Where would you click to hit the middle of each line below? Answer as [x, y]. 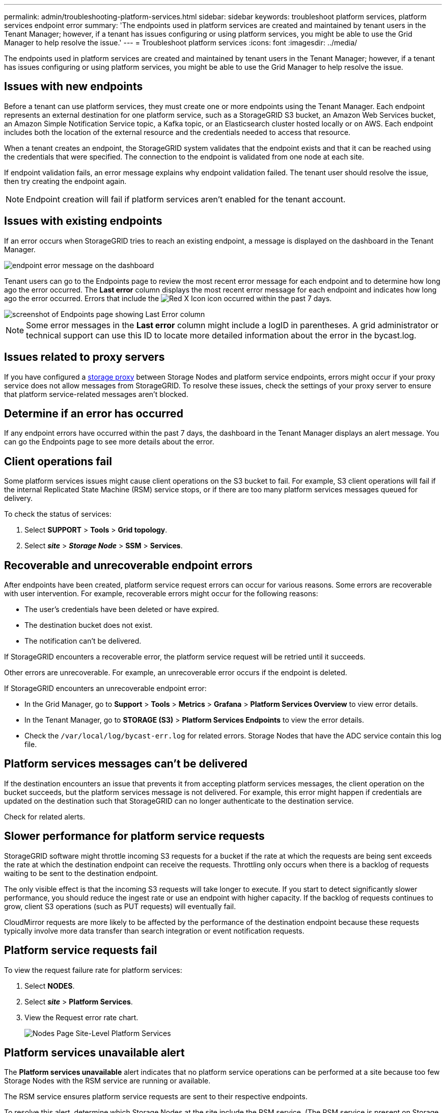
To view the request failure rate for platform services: [93, 970]
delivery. [19, 498]
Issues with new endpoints [74, 87]
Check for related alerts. [45, 816]
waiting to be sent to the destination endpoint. [81, 873]
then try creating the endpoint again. [65, 181]
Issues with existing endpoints [83, 221]
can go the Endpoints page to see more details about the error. [109, 442]
